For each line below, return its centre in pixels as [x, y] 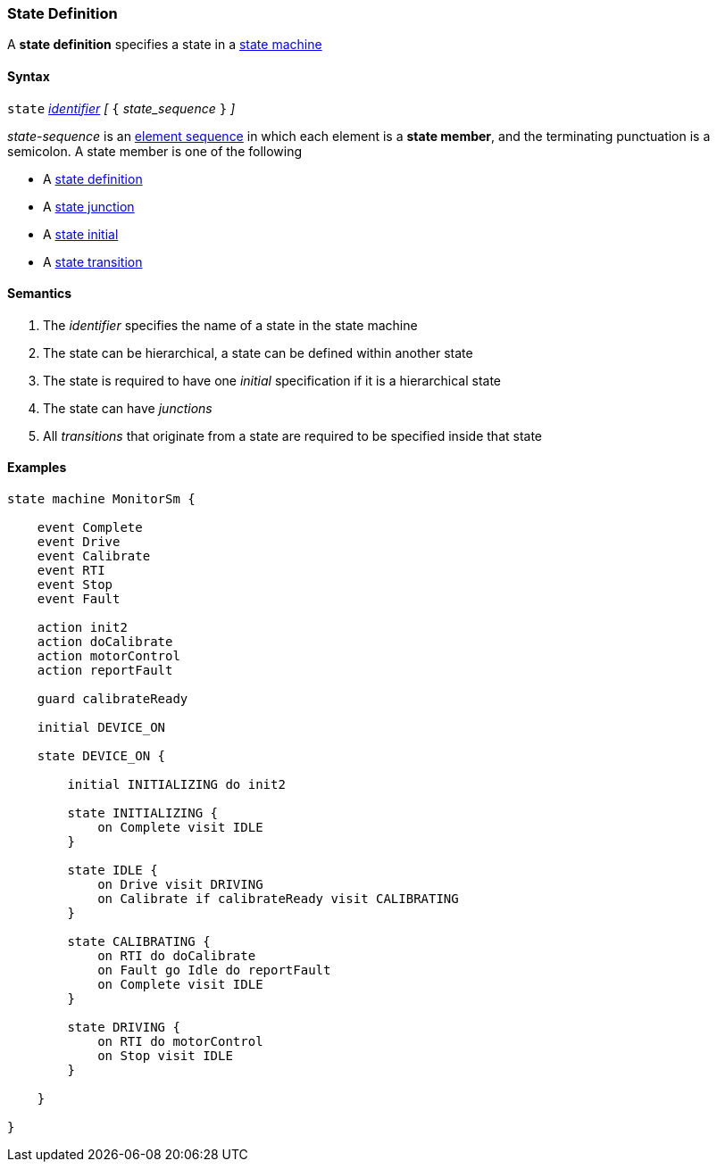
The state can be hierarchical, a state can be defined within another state [258, 352]
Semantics [40, 294]
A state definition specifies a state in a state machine [165, 45]
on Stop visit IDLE [165, 1056]
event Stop [75, 585]
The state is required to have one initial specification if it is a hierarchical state [272, 380]
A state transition [93, 261]
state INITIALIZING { [143, 813]
